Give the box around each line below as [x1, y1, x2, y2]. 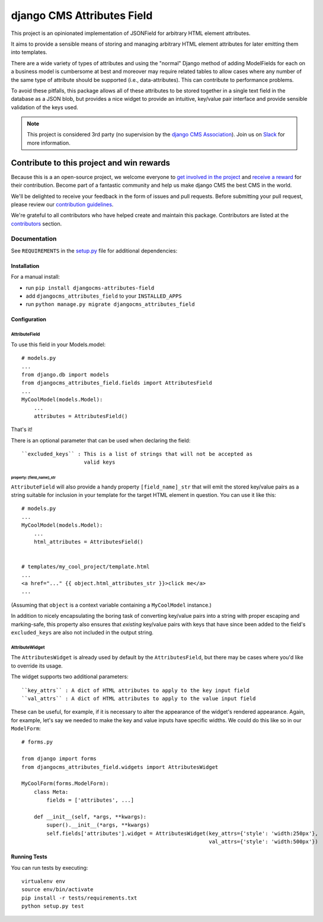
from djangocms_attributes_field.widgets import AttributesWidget [21, 764, 219, 770]
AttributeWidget [11, 644, 45, 650]
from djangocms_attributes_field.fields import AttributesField [21, 379, 213, 387]
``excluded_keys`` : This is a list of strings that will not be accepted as [21, 451, 253, 458]
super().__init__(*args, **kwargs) [46, 822, 150, 828]
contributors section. [11, 220, 62, 227]
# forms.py [21, 739, 53, 745]
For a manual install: [11, 273, 60, 280]
